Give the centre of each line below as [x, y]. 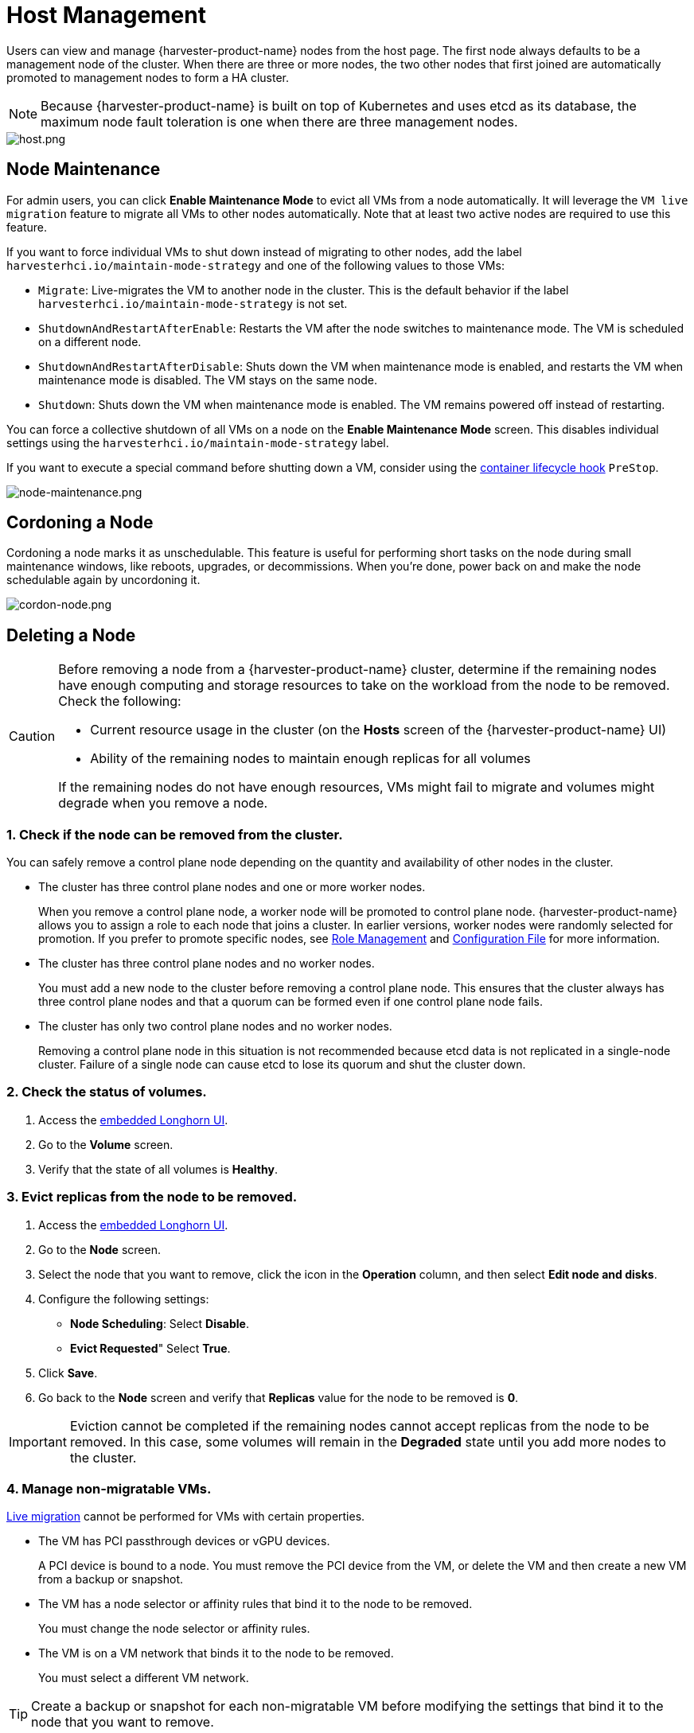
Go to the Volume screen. [106, 1144]
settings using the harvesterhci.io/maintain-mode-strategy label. [198, 442]
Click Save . [68, 1373]
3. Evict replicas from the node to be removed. [152, 1197]
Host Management [106, 15]
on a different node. [90, 341]
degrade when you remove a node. [163, 803]
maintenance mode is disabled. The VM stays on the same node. [208, 380]
